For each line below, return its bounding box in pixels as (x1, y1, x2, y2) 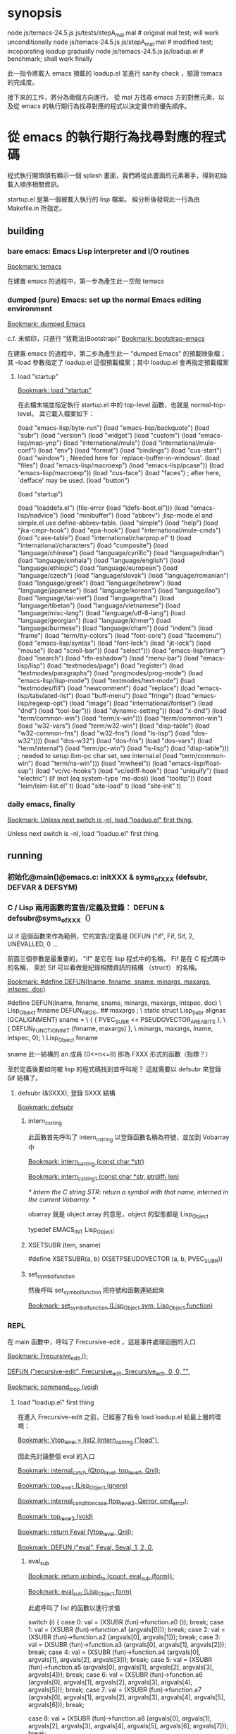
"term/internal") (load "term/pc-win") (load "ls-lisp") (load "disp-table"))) (17, 744, 230, 752)
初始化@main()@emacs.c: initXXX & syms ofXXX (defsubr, (7, 872, 208, 883)
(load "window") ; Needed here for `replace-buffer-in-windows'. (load (17, 454, 220, 462)
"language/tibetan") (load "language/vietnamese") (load (17, 601, 181, 610)
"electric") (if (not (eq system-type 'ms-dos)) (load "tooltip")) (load (17, 774, 212, 783)
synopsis (7, 5, 62, 21)
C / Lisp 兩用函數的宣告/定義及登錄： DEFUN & (7, 903, 165, 913)
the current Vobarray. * (27, 1195, 96, 1204)
